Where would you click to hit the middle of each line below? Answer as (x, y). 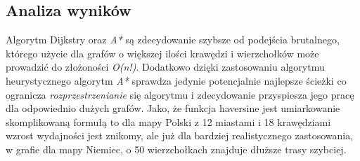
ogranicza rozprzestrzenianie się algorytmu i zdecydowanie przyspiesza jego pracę (180, 94)
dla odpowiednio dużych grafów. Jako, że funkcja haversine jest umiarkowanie (173, 108)
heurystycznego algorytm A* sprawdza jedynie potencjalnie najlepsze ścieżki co (176, 80)
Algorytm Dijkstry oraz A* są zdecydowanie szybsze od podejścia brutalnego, (173, 40)
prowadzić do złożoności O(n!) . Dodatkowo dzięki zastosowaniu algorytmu (165, 67)
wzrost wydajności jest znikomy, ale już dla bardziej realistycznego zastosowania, (180, 135)
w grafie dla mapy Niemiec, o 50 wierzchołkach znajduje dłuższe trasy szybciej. (176, 149)
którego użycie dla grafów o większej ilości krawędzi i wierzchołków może (162, 53)
